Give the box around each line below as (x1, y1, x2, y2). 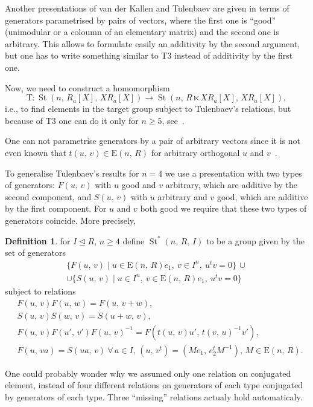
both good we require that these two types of (140, 202, 307, 215)
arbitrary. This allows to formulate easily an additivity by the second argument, (5, 37, 300, 50)
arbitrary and (157, 190, 207, 203)
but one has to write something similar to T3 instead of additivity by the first (5, 49, 293, 62)
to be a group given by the (206, 234, 305, 247)
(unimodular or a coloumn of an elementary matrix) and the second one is (5, 25, 279, 38)
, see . (162, 114, 185, 126)
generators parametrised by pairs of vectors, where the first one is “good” (5, 13, 276, 26)
